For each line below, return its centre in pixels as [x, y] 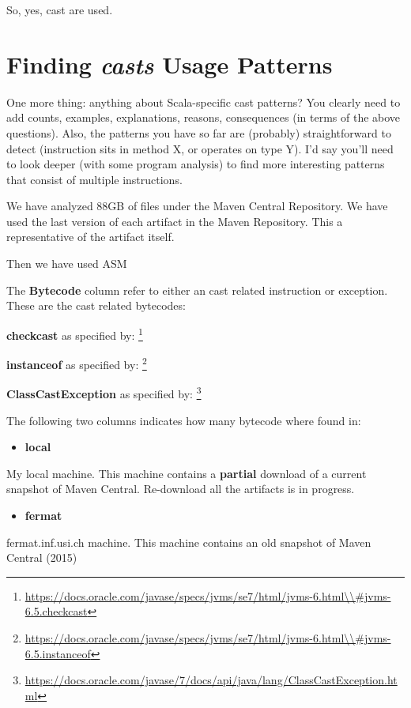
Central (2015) [42, 557]
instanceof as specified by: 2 [77, 363]
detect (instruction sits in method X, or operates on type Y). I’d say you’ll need [200, 148]
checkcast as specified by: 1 [75, 333]
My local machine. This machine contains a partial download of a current [187, 473]
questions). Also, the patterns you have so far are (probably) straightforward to [199, 132]
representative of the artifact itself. [90, 237]
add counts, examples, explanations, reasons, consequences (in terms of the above [204, 117]
